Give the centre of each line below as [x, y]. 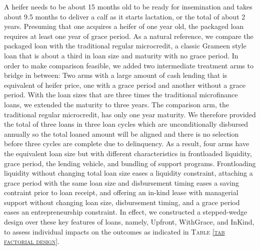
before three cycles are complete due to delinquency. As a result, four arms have [127, 143]
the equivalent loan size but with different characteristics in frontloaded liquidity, [128, 153]
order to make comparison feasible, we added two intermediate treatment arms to [129, 65]
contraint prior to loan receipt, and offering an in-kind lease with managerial [121, 192]
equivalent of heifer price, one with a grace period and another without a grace [125, 85]
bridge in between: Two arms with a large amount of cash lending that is [116, 75]
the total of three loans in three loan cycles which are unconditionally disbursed [126, 124]
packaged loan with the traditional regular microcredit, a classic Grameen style [125, 46]
